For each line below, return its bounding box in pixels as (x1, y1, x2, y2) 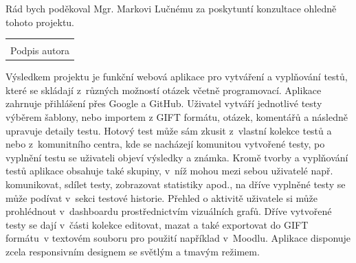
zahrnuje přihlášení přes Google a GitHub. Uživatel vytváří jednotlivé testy (5, 96, 322, 111)
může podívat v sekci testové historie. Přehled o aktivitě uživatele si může (5, 190, 318, 205)
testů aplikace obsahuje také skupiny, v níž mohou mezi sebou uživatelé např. (5, 163, 333, 178)
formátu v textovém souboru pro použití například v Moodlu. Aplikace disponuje (5, 231, 351, 245)
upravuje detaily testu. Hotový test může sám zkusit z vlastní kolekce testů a (5, 123, 332, 137)
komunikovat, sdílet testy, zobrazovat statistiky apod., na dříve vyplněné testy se (5, 177, 346, 192)
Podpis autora (10, 43, 69, 58)
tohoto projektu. (5, 14, 75, 29)
